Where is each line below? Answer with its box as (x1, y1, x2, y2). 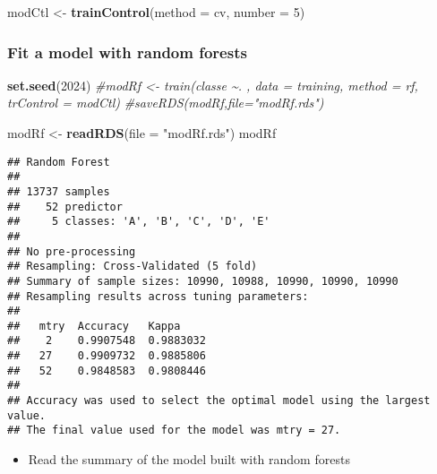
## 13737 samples (7, 185, 110, 198)
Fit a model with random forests (7, 40, 247, 63)
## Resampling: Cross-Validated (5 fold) (7, 260, 258, 273)
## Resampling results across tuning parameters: (7, 289, 309, 303)
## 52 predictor (7, 200, 123, 213)
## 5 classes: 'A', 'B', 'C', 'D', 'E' (7, 215, 270, 228)
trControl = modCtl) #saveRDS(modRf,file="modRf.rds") (7, 93, 324, 112)
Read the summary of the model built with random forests (28, 450, 350, 469)
